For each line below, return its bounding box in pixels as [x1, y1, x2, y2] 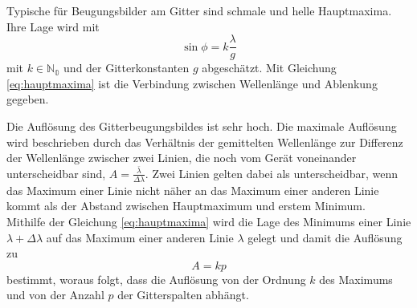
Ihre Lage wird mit [6, 18, 100, 34]
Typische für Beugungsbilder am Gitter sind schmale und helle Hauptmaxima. [6, 2, 392, 18]
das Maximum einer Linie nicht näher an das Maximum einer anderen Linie [6, 181, 379, 198]
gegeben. [6, 91, 49, 107]
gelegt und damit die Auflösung [247, 229, 403, 245]
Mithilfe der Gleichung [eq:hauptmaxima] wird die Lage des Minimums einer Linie [6, 213, 411, 229]
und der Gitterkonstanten [63, 59, 190, 76]
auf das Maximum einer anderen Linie [46, 229, 234, 245]
